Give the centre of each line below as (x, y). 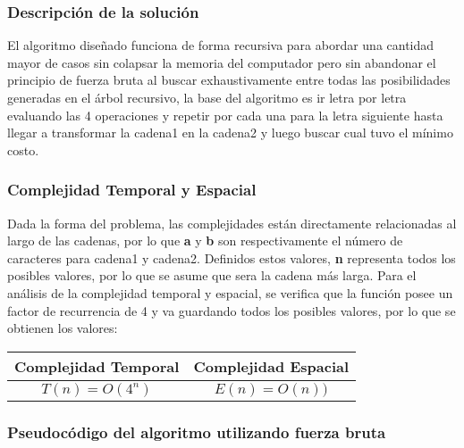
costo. (23, 149)
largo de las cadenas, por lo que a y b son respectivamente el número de (205, 241)
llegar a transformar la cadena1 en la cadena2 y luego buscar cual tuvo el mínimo (230, 133)
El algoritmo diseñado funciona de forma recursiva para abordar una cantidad (221, 45)
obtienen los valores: (63, 328)
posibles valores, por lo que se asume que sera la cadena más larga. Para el (212, 275)
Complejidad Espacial (271, 366)
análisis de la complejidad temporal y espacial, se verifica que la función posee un (230, 292)
